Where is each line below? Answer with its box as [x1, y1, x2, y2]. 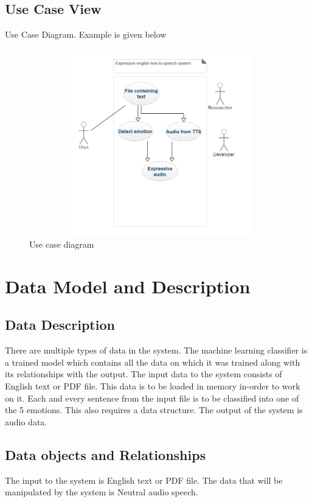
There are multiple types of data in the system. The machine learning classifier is [5, 344, 308, 357]
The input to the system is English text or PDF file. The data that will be [5, 473, 283, 486]
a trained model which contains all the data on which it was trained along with [5, 355, 300, 368]
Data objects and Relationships [5, 445, 206, 464]
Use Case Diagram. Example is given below [5, 28, 167, 41]
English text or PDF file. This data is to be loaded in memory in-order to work [5, 380, 300, 392]
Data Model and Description [5, 273, 251, 298]
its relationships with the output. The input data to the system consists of [5, 368, 282, 380]
